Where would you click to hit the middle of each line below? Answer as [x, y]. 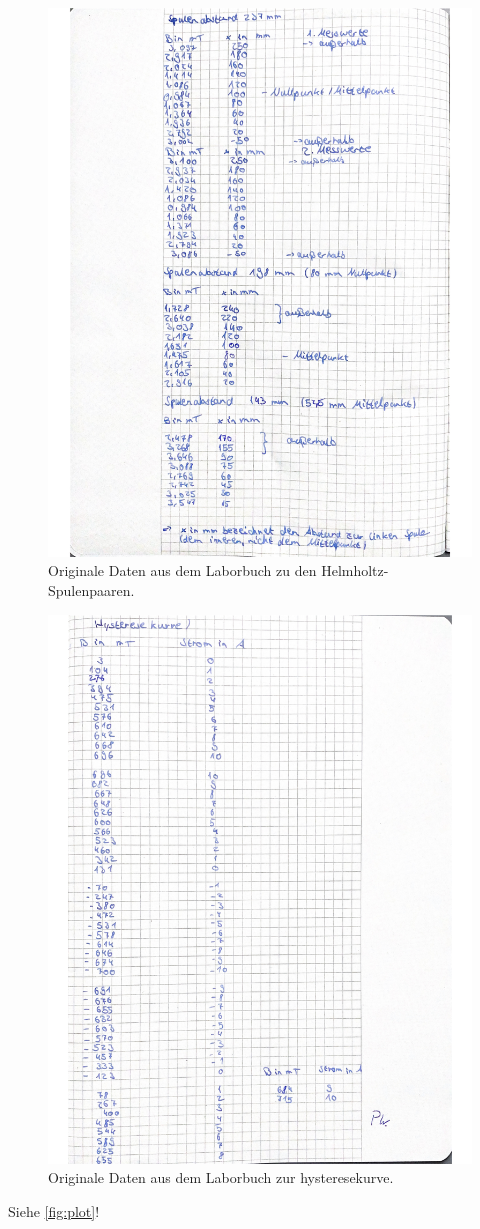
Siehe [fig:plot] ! [54, 1210]
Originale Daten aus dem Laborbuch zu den [182, 570]
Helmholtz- [355, 570]
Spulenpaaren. [91, 590]
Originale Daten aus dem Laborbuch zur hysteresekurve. [221, 1177]
